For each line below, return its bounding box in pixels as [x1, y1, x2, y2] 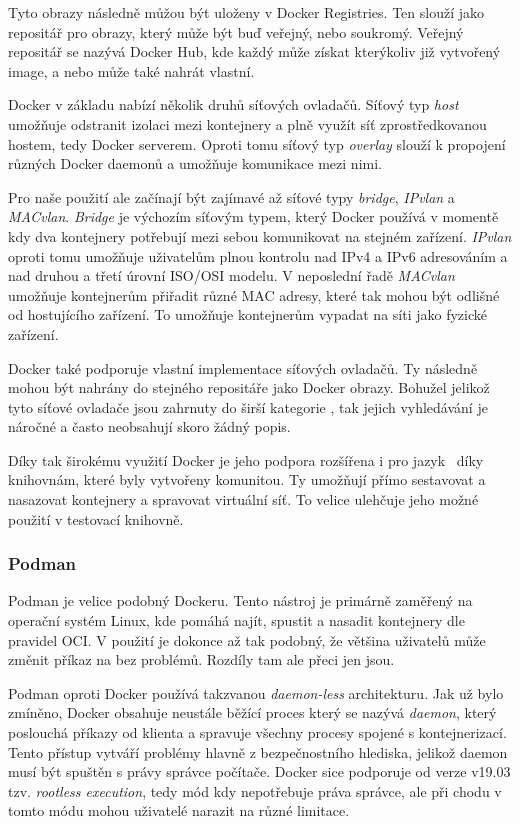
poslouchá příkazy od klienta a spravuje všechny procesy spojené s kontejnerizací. [8, 722, 507, 743]
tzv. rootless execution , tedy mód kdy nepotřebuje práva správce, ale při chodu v [8, 780, 502, 801]
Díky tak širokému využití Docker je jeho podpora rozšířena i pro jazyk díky [8, 449, 484, 470]
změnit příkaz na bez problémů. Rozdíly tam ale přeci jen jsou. [8, 649, 395, 670]
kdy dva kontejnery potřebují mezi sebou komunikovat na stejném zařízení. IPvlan [8, 225, 512, 246]
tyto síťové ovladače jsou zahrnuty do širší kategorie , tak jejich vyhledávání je [8, 396, 488, 417]
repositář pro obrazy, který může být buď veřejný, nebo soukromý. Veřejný [8, 21, 464, 42]
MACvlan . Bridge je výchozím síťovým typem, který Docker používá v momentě [8, 206, 499, 227]
